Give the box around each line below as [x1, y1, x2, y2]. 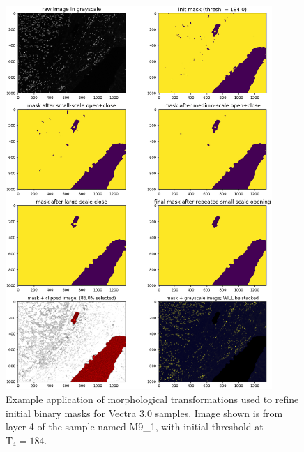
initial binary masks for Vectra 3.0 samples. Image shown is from [6, 405, 283, 420]
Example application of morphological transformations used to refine [6, 391, 299, 406]
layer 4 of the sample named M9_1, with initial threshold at [6, 419, 264, 434]
